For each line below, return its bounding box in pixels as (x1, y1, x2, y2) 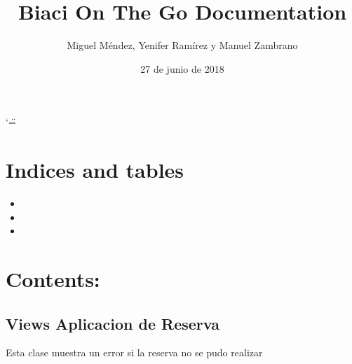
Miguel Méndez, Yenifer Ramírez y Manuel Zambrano (67, 38, 298, 52)
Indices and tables (6, 155, 184, 184)
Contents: (6, 265, 100, 293)
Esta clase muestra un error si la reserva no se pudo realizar (6, 345, 263, 360)
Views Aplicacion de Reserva (6, 312, 219, 334)
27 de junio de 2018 (140, 61, 224, 76)
